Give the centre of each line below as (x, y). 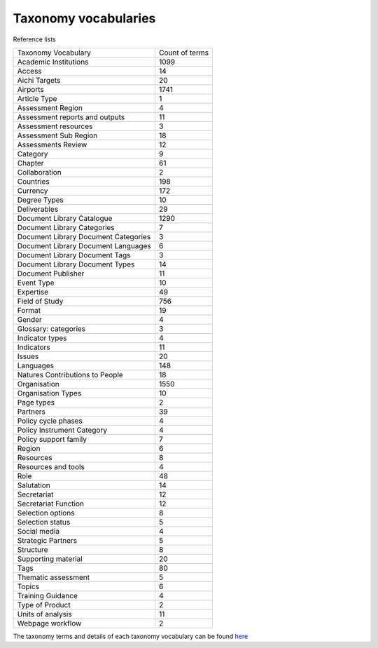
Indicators (34, 347)
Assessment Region (50, 107)
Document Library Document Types (76, 264)
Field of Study (40, 301)
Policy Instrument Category (62, 430)
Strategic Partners (47, 540)
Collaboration (40, 172)
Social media (38, 531)
